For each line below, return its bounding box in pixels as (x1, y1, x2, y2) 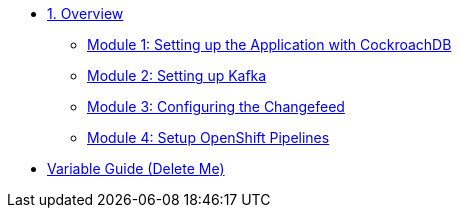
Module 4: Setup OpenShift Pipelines (87, 129, 330, 146)
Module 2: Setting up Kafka (87, 67, 267, 84)
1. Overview (47, 5, 124, 22)
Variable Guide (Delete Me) (47, 160, 225, 177)
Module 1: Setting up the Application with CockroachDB (87, 36, 452, 53)
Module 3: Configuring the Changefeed (87, 98, 345, 115)
